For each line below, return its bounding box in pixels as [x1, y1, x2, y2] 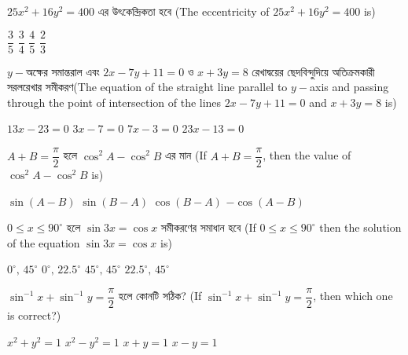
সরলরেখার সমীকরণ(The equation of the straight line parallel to [7, 79, 288, 95]
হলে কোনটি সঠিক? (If [118, 287, 202, 304]
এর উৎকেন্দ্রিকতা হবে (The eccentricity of [97, 3, 270, 19]
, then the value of [263, 147, 351, 163]
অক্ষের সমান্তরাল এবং [26, 63, 100, 79]
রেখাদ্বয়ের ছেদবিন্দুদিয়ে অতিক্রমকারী [252, 63, 375, 79]
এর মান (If [165, 147, 207, 163]
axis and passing [310, 79, 389, 95]
